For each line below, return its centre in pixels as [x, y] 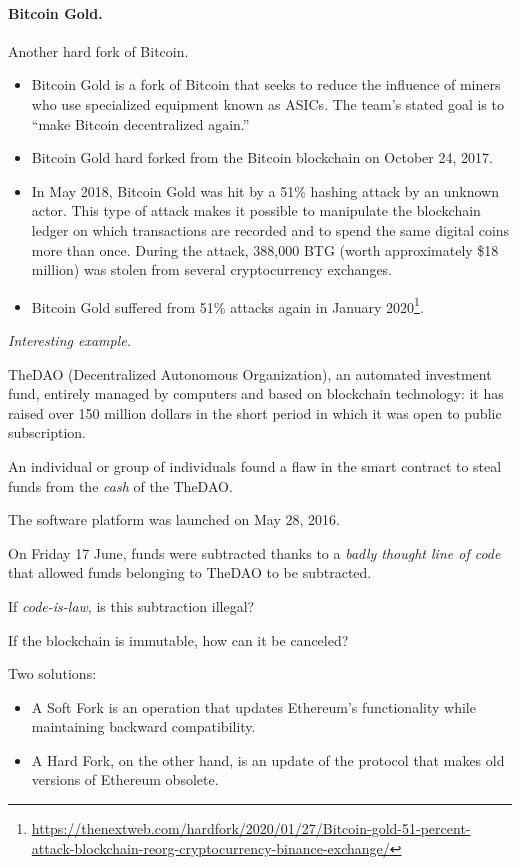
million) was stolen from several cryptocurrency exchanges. [212, 269]
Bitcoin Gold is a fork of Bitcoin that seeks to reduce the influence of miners [266, 84]
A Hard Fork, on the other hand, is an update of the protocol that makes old [268, 759]
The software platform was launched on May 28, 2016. [174, 519]
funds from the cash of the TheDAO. [120, 485]
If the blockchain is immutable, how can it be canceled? [178, 639]
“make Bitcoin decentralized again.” [140, 123]
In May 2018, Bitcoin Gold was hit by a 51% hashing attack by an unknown [265, 190]
